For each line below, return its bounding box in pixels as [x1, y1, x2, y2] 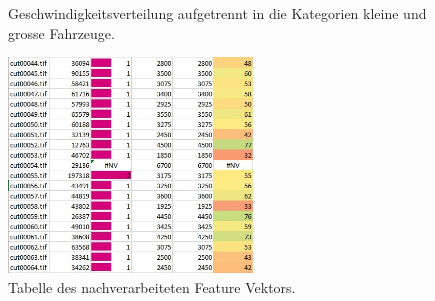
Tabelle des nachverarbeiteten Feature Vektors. [8, 277, 296, 298]
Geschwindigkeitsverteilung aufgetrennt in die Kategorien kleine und [8, 3, 427, 23]
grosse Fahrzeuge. [8, 22, 115, 43]
